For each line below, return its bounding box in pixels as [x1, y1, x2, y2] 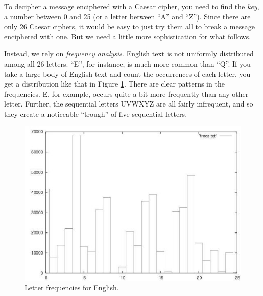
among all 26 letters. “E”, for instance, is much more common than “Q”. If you [4, 58, 251, 69]
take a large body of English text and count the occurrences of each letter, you [4, 68, 251, 79]
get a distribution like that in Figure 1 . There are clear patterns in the [4, 78, 225, 89]
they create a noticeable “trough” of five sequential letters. [4, 108, 187, 119]
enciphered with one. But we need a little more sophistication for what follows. [4, 31, 251, 41]
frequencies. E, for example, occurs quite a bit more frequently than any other [4, 88, 249, 99]
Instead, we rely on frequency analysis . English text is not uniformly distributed [4, 48, 254, 59]
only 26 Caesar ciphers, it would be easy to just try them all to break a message [4, 21, 255, 32]
